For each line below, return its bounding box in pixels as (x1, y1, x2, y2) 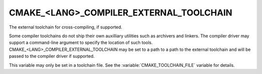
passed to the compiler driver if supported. (9, 53, 95, 59)
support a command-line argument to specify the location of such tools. (9, 40, 153, 45)
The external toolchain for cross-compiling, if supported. (9, 24, 122, 30)
